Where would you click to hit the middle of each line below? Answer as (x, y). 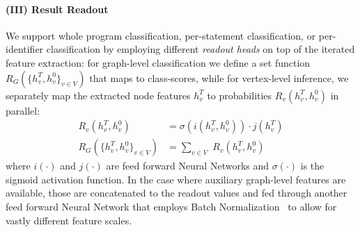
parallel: (23, 110)
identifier (25, 49)
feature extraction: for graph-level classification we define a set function (158, 62)
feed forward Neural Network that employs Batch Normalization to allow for (171, 207)
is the (312, 166)
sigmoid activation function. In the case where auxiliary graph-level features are (176, 179)
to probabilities (240, 95)
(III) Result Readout (57, 9)
